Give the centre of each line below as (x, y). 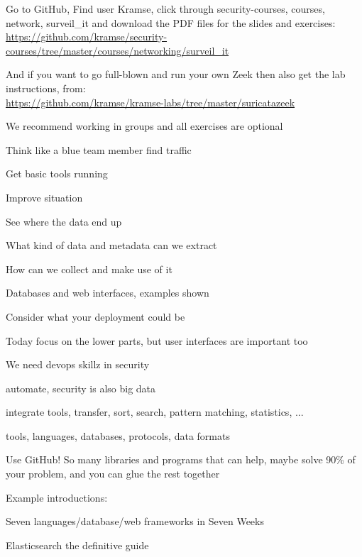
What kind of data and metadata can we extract (111, 245)
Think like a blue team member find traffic (99, 149)
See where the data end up (64, 221)
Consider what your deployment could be (95, 316)
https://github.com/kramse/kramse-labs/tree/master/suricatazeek (150, 102)
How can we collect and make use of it (89, 269)
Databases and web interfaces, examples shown (108, 293)
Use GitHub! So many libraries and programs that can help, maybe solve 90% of (181, 459)
